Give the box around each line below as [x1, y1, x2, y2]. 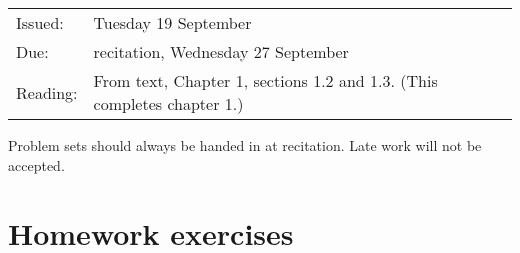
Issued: [16, 11, 64, 34]
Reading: [16, 80, 78, 104]
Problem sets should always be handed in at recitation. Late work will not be [8, 135, 482, 155]
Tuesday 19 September [93, 11, 252, 34]
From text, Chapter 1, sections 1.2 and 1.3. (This [93, 69, 438, 92]
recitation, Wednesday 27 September [93, 40, 349, 63]
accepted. [8, 154, 65, 175]
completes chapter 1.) [93, 92, 244, 115]
